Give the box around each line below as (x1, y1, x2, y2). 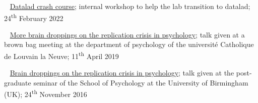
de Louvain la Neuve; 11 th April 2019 (4, 49, 119, 61)
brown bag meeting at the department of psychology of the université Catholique (4, 39, 254, 49)
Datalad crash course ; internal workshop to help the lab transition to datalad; (10, 1, 250, 11)
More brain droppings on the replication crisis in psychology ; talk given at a (10, 29, 245, 39)
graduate (4, 77, 31, 87)
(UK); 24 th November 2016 (4, 87, 87, 99)
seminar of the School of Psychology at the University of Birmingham (33, 77, 248, 87)
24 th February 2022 (4, 11, 63, 23)
